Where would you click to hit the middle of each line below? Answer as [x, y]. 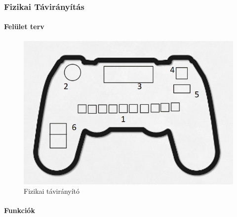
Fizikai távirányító [52, 191]
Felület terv [24, 26]
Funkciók [20, 210]
